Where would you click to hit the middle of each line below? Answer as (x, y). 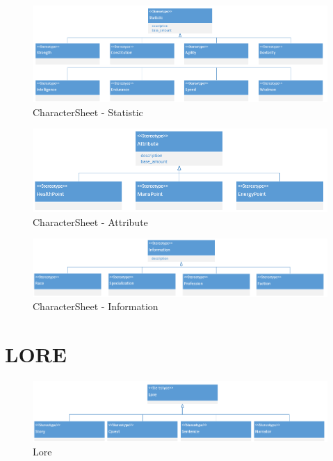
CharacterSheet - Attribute (90, 221)
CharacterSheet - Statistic (88, 112)
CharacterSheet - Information (96, 306)
